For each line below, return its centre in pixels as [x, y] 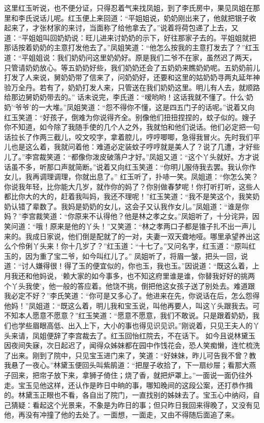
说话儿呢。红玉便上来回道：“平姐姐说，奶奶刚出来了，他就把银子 [141, 17]
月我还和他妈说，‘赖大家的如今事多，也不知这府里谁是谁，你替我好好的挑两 [129, 276]
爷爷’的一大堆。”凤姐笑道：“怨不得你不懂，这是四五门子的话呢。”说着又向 [135, 107]
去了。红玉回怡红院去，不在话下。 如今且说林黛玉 [172, 335]
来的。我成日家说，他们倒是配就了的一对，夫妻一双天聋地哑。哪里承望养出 [128, 236]
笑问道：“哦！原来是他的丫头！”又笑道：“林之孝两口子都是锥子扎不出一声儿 [130, 226]
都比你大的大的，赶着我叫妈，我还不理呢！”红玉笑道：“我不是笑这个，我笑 [128, 196]
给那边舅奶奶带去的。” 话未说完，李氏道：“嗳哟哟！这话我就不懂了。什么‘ [125, 97]
